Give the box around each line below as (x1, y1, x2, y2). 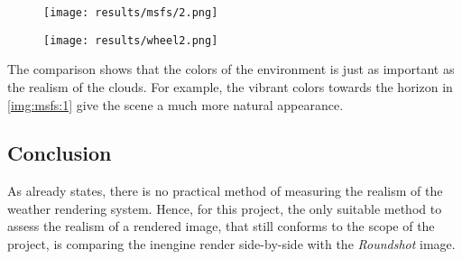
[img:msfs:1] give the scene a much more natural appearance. (7, 95, 344, 114)
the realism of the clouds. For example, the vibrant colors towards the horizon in (7, 77, 453, 96)
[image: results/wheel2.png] (43, 33, 218, 47)
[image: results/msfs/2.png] (43, 6, 218, 19)
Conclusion (7, 139, 112, 167)
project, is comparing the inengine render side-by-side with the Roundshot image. (7, 235, 456, 254)
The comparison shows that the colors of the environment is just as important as (7, 60, 455, 79)
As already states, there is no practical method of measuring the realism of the (7, 181, 443, 200)
